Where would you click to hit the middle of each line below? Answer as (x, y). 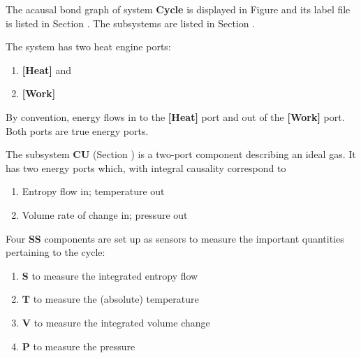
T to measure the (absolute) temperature (110, 299)
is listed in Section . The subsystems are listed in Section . (131, 23)
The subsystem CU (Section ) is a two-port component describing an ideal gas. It (181, 154)
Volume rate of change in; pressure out (105, 214)
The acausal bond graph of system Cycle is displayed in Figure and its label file (178, 9)
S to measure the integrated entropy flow (110, 275)
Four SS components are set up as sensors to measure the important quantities (175, 238)
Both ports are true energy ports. (77, 130)
